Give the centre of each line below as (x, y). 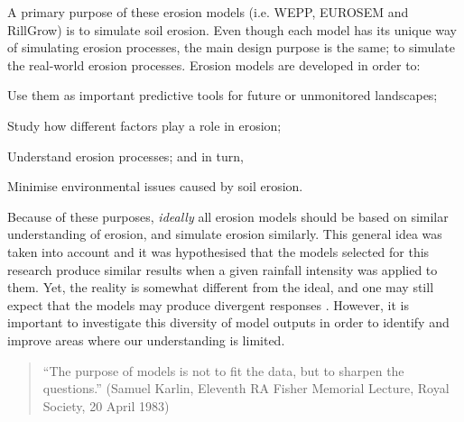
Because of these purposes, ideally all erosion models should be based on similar (228, 216)
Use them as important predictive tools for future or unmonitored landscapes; (223, 95)
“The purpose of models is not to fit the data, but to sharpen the (223, 370)
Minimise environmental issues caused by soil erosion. (155, 186)
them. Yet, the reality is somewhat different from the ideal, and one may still (221, 287)
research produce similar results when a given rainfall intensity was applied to (223, 269)
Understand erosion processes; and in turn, (125, 156)
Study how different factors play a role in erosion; (144, 125)
